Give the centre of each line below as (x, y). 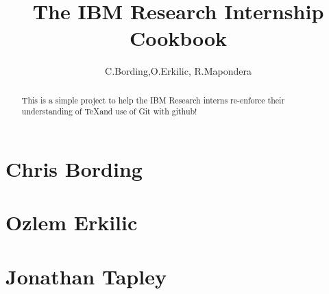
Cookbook (178, 38)
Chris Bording (74, 169)
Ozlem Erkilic (72, 222)
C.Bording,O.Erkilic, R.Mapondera (178, 71)
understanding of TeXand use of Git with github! (109, 111)
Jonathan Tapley (86, 276)
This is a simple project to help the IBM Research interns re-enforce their (153, 100)
